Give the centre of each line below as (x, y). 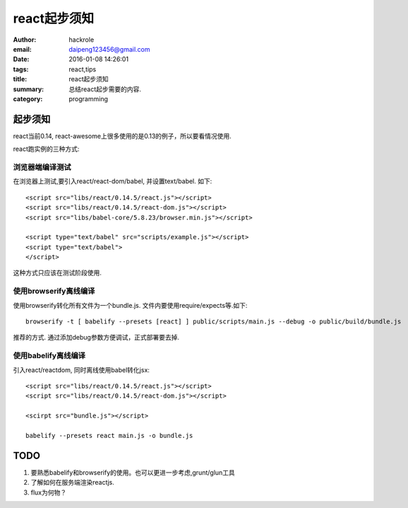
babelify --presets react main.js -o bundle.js (109, 435)
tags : (21, 69)
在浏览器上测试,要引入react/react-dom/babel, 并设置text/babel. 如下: (113, 181)
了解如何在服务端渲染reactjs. (72, 483)
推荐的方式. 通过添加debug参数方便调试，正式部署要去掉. (96, 337)
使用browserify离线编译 (54, 291)
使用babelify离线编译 (49, 356)
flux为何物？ (49, 492)
